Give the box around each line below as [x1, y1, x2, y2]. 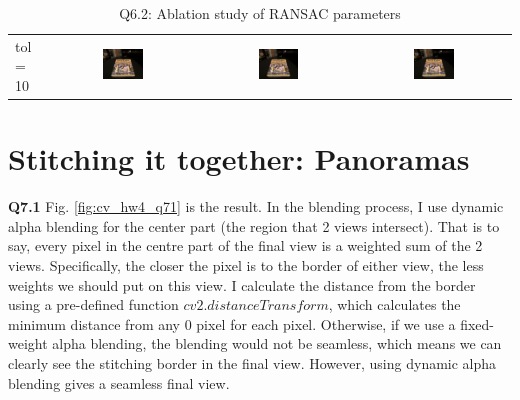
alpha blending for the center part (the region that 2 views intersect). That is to [8, 215, 500, 236]
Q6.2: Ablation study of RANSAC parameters [119, 3, 401, 23]
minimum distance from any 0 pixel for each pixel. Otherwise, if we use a [8, 313, 456, 334]
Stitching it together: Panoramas [8, 138, 470, 179]
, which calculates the [328, 294, 461, 315]
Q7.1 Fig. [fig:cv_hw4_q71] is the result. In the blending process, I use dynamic [8, 196, 504, 217]
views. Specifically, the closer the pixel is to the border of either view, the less [8, 255, 484, 276]
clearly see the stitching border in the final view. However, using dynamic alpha [8, 353, 497, 373]
